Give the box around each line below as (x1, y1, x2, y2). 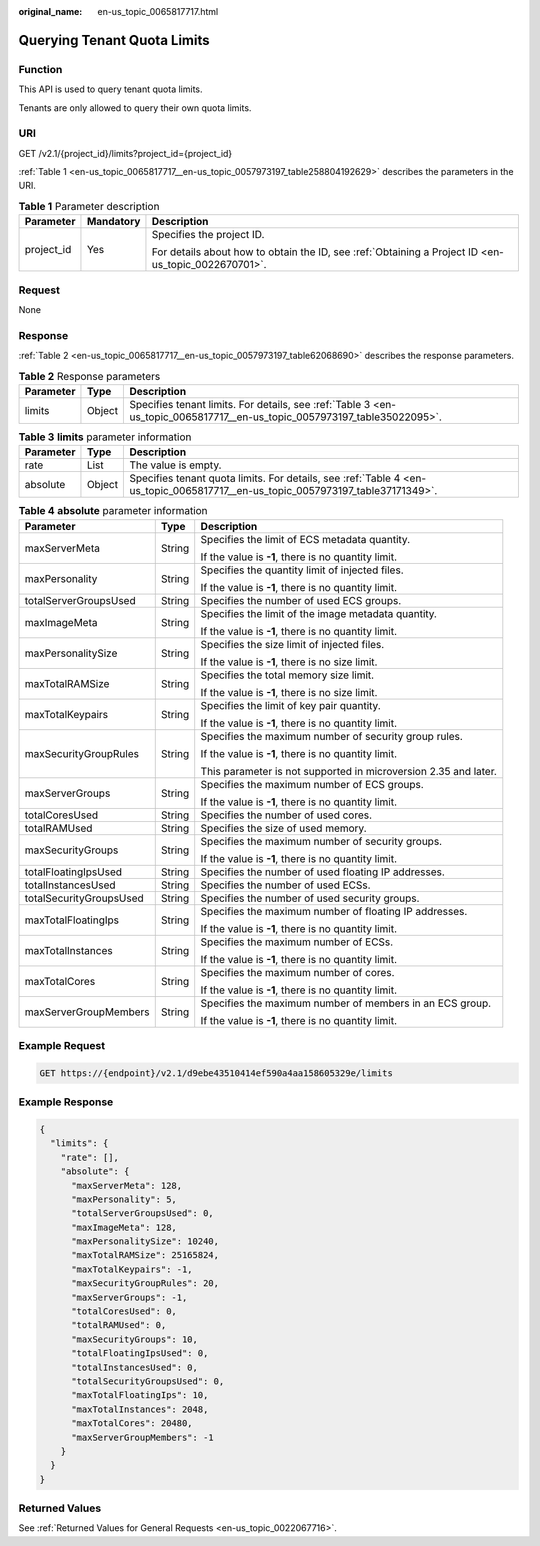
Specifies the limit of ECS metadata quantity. (200, 532, 411, 546)
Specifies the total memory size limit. (200, 668, 375, 682)
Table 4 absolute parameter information (18, 504, 209, 518)
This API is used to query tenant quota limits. (18, 83, 203, 95)
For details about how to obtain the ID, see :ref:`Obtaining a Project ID (151, 245, 479, 259)
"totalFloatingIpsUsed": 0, (71, 1348, 209, 1359)
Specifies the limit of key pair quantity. (200, 698, 381, 712)
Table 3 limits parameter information (18, 430, 192, 444)
